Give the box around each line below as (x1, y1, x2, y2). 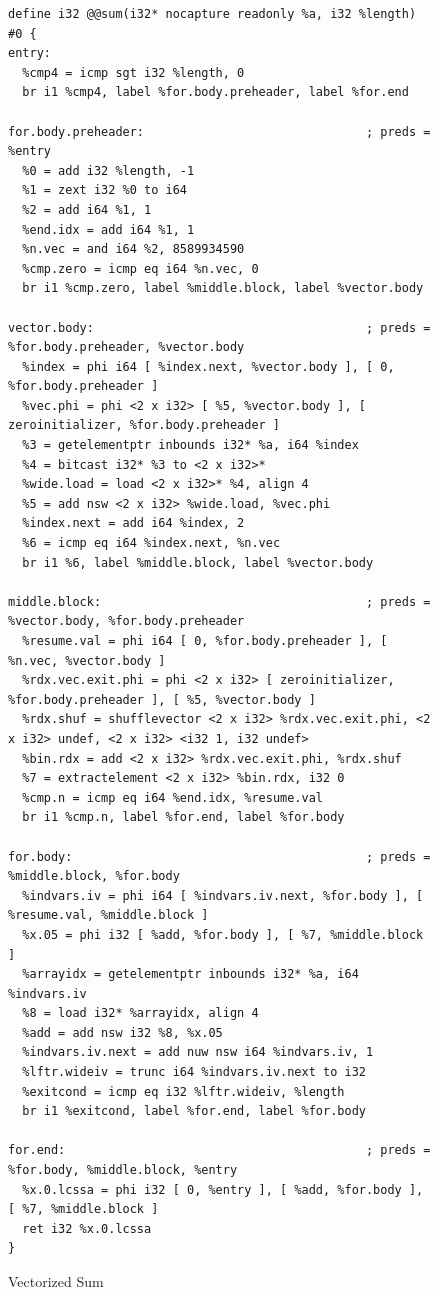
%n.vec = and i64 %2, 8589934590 (22, 242, 245, 257)
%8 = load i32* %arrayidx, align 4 (22, 1006, 259, 1021)
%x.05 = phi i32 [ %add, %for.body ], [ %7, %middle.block (22, 927, 424, 942)
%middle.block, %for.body (8, 869, 180, 884)
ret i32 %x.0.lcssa (22, 1221, 152, 1236)
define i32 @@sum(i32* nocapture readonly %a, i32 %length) (8, 7, 417, 21)
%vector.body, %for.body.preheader (8, 614, 245, 629)
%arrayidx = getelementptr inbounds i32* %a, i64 (22, 967, 359, 982)
